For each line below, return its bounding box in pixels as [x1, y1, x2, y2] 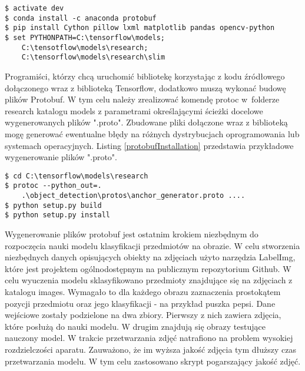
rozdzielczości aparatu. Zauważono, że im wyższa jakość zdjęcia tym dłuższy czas [5, 343, 297, 355]
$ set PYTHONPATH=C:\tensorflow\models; [5, 33, 165, 42]
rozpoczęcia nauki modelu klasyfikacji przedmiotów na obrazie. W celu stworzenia [5, 239, 300, 251]
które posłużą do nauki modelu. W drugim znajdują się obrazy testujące [5, 320, 266, 332]
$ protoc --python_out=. [5, 181, 102, 190]
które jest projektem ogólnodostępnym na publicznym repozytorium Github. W [5, 262, 291, 274]
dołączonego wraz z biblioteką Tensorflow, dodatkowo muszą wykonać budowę [5, 81, 286, 94]
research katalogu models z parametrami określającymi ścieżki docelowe [5, 104, 263, 117]
